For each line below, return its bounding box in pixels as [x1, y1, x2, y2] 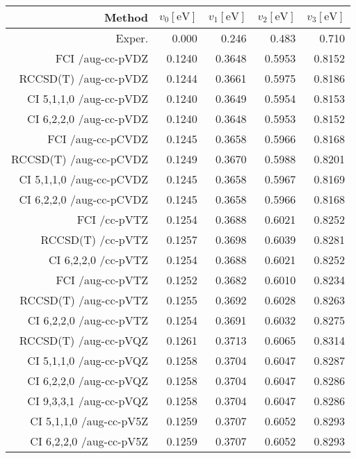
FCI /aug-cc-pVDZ [55, 50, 149, 66]
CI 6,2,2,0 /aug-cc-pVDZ [27, 111, 149, 126]
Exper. [115, 30, 149, 46]
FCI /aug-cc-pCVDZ [47, 131, 149, 147]
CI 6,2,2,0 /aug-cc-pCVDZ [19, 191, 149, 207]
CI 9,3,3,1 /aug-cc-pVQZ [27, 393, 149, 409]
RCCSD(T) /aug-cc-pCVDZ [11, 151, 149, 167]
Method [104, 9, 149, 25]
